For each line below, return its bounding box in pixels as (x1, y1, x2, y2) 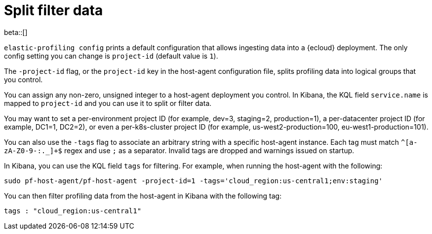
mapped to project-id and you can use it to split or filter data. (4, 99, 212, 107)
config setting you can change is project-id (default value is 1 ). (4, 51, 218, 60)
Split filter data (4, 2, 103, 19)
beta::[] (4, 28, 28, 36)
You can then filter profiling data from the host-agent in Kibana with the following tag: (4, 191, 282, 200)
